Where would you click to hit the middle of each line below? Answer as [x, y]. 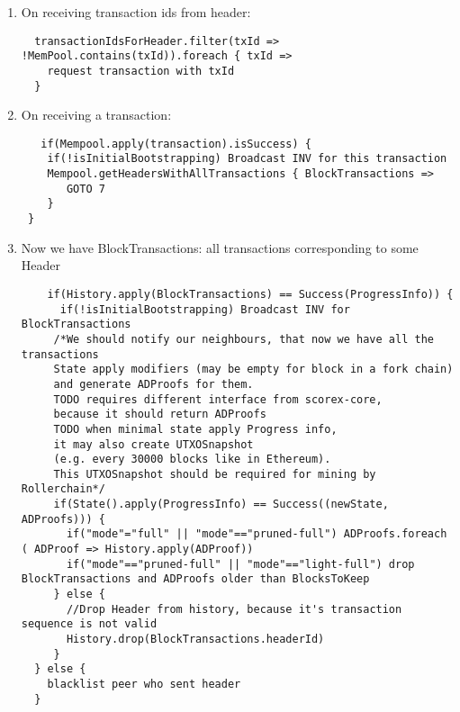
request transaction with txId [141, 71]
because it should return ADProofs [160, 415]
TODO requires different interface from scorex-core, [218, 399]
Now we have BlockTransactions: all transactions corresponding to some [220, 247]
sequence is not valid [89, 624]
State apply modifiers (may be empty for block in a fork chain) [253, 370]
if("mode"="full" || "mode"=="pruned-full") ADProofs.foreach [257, 534]
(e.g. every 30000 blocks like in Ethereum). [192, 460]
